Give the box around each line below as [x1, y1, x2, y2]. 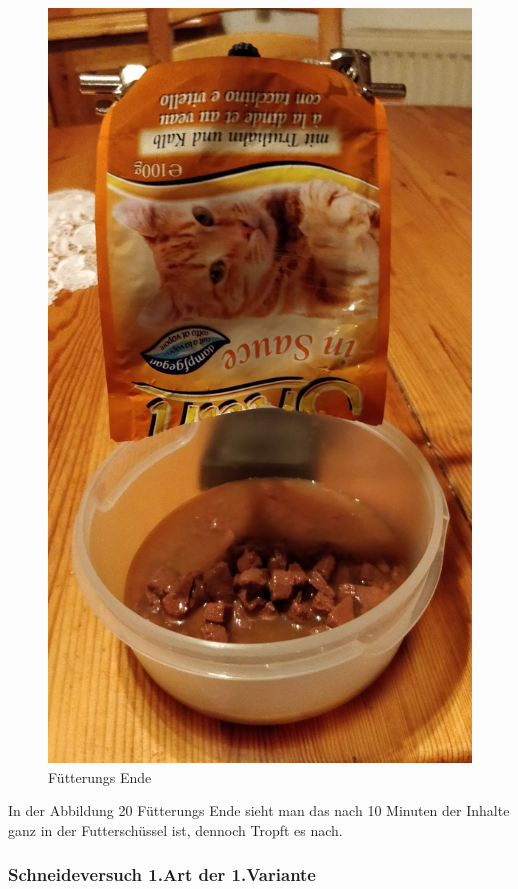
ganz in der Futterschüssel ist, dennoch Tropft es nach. [8, 819, 343, 840]
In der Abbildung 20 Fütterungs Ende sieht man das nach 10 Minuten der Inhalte [8, 800, 510, 821]
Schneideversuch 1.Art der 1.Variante [8, 862, 316, 887]
